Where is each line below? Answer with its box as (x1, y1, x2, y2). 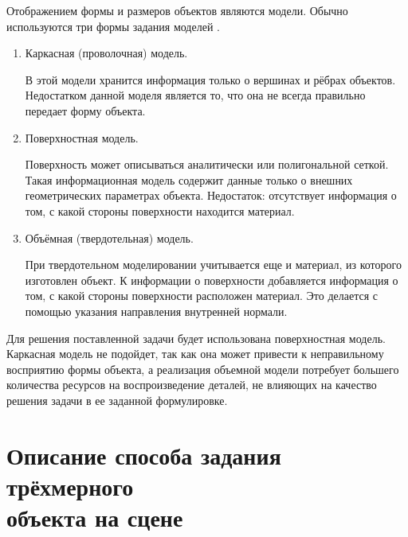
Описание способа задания (6, 438, 281, 471)
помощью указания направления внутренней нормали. (25, 302, 288, 319)
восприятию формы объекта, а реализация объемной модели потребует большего (6, 360, 399, 377)
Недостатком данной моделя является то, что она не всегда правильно (25, 87, 366, 103)
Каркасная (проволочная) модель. (25, 45, 188, 61)
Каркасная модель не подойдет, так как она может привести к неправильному (6, 345, 384, 362)
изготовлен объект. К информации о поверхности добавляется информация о (25, 271, 398, 288)
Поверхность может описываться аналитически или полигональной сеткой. (25, 156, 389, 173)
